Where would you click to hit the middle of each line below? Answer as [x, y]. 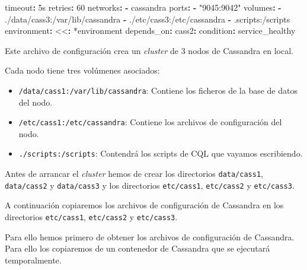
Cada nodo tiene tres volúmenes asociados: [82, 70]
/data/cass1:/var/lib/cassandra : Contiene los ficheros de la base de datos [158, 90]
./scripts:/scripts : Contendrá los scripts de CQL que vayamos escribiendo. [161, 153]
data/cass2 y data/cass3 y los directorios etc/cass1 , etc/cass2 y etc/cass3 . [150, 185]
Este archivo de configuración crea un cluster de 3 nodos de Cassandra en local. [149, 50]
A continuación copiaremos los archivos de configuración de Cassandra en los [144, 205]
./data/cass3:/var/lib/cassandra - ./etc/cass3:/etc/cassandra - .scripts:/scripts [148, 19]
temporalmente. [33, 260]
